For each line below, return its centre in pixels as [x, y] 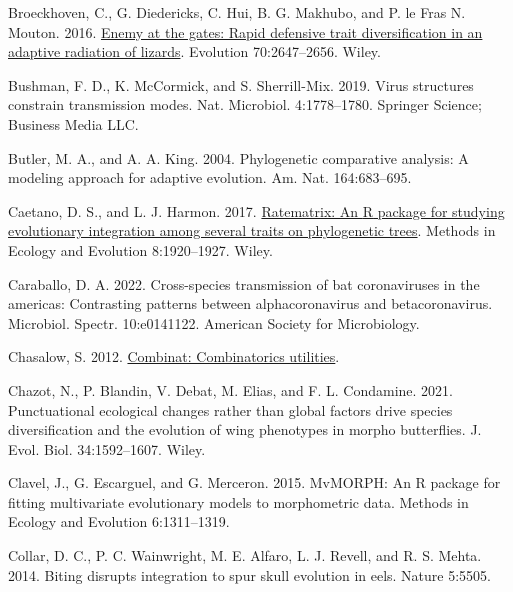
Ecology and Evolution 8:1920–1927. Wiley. [140, 249]
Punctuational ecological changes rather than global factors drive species [230, 409]
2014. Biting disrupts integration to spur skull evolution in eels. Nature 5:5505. [249, 574]
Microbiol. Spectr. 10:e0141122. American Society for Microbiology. [214, 322]
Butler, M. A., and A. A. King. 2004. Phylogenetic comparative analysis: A [238, 157]
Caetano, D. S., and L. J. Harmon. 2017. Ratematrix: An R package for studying [256, 210]
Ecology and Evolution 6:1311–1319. [119, 521]
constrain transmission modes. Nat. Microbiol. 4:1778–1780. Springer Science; [245, 104]
